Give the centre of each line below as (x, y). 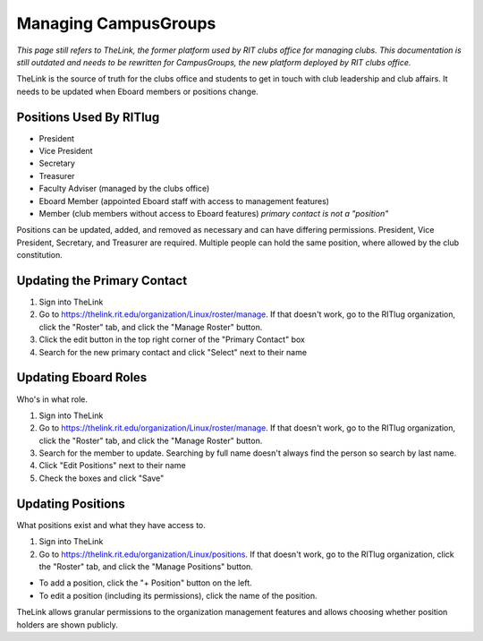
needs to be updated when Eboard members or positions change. (137, 91)
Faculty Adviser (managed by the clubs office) (124, 189)
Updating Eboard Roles (82, 377)
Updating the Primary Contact (102, 281)
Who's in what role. (52, 399)
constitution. (39, 255)
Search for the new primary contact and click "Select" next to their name (173, 352)
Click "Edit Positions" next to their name (113, 466)
